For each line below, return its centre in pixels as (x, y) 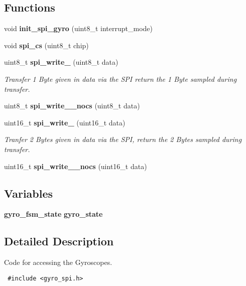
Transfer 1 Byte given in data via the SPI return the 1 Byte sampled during (120, 79)
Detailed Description (59, 241)
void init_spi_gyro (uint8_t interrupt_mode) (78, 28)
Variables (29, 193)
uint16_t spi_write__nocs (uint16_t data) (76, 166)
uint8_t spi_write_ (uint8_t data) (61, 62)
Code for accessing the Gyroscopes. (58, 262)
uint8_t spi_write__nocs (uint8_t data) (72, 106)
